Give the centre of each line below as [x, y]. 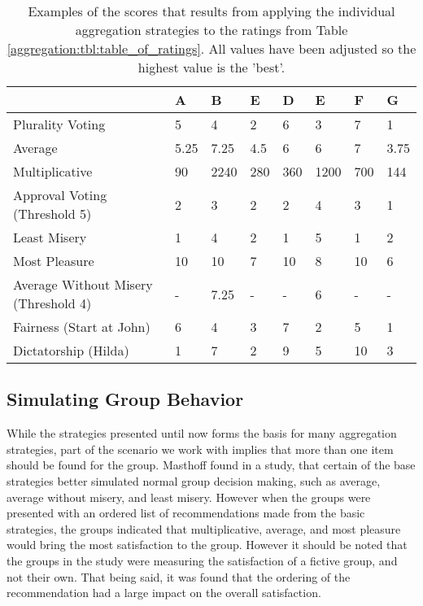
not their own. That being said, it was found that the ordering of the [179, 576]
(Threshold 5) [52, 214]
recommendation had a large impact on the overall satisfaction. [164, 593]
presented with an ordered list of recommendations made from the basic [186, 513]
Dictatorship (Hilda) [71, 350]
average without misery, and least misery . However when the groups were [189, 497]
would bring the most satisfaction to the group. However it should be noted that [207, 545]
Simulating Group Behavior [125, 399]
